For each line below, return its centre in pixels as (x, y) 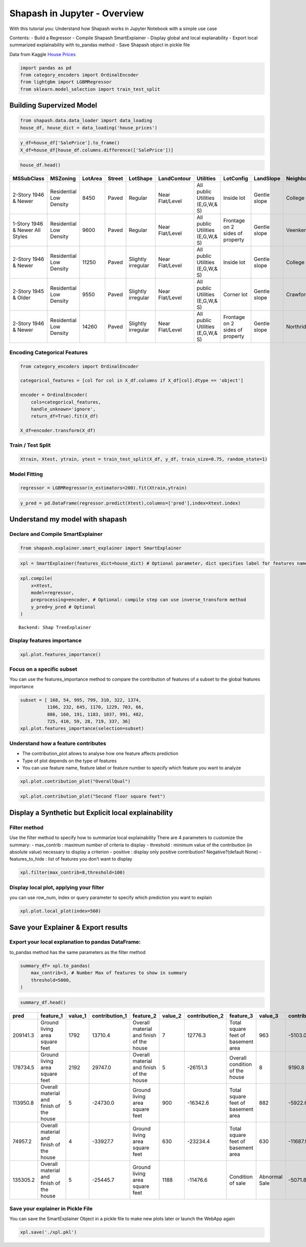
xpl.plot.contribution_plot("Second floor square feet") (93, 796)
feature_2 (145, 1016)
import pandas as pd (46, 68)
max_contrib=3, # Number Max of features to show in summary (109, 973)
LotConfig (236, 178)
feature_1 (52, 1016)
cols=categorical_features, (66, 402)
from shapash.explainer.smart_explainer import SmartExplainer (101, 548)
